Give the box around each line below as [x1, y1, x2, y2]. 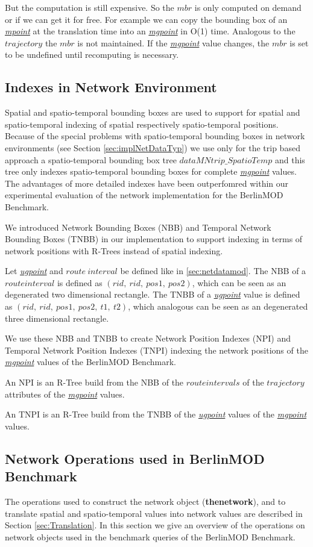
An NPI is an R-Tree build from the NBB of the [5, 376, 184, 389]
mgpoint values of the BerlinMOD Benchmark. [5, 355, 176, 368]
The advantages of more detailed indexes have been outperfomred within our [5, 177, 289, 189]
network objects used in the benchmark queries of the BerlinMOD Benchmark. [5, 530, 296, 543]
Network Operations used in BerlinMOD [5, 449, 265, 467]
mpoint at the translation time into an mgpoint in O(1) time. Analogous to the [5, 25, 296, 37]
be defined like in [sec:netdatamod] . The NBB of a [120, 264, 306, 277]
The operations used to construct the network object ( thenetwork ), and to [5, 495, 286, 508]
